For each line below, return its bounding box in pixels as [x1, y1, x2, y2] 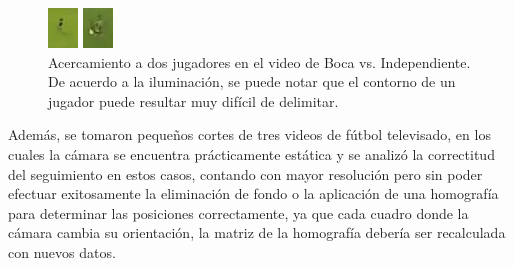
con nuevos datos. [8, 241, 116, 262]
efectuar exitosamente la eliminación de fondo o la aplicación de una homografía [8, 183, 499, 204]
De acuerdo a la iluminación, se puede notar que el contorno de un [48, 71, 456, 92]
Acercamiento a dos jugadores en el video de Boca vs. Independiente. [48, 51, 471, 72]
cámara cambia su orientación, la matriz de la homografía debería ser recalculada [8, 222, 506, 243]
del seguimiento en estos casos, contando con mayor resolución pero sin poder [8, 163, 483, 184]
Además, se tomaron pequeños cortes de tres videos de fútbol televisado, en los [8, 124, 491, 145]
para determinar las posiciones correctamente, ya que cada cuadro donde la [8, 202, 469, 223]
